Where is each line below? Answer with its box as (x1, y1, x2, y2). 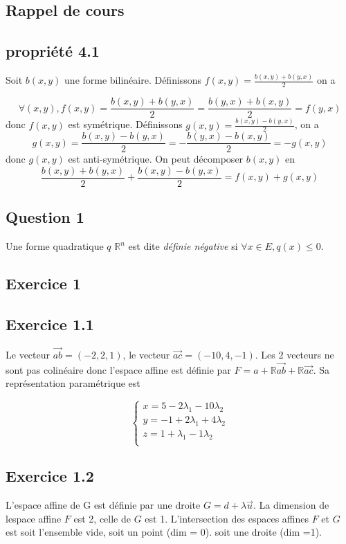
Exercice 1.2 (6, 465, 94, 487)
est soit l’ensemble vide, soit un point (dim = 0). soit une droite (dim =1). (6, 525, 322, 539)
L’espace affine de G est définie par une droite (6, 498, 201, 512)
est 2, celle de (73, 511, 131, 525)
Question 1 (6, 206, 84, 228)
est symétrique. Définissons (68, 117, 183, 132)
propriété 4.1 (6, 40, 100, 62)
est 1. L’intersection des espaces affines (145, 511, 309, 525)
